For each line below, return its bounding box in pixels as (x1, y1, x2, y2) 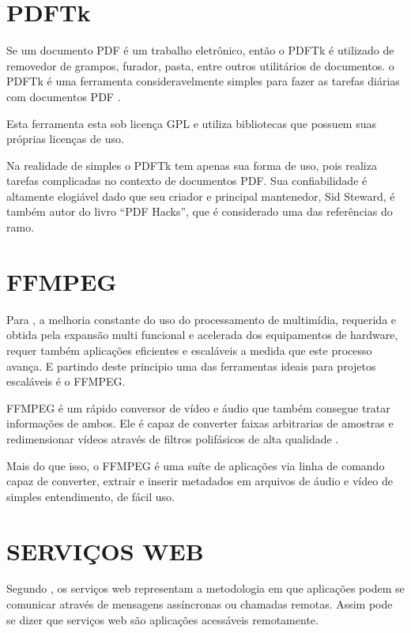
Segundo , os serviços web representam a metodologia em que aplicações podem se (6, 580, 405, 597)
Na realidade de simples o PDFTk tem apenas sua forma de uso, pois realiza (6, 156, 377, 173)
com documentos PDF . (6, 88, 121, 104)
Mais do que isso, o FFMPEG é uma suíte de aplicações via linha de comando (6, 457, 385, 473)
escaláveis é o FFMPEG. (6, 373, 126, 390)
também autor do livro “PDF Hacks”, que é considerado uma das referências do (6, 203, 393, 220)
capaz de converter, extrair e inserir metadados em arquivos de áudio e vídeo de (6, 473, 393, 489)
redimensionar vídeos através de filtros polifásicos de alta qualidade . (6, 430, 339, 446)
